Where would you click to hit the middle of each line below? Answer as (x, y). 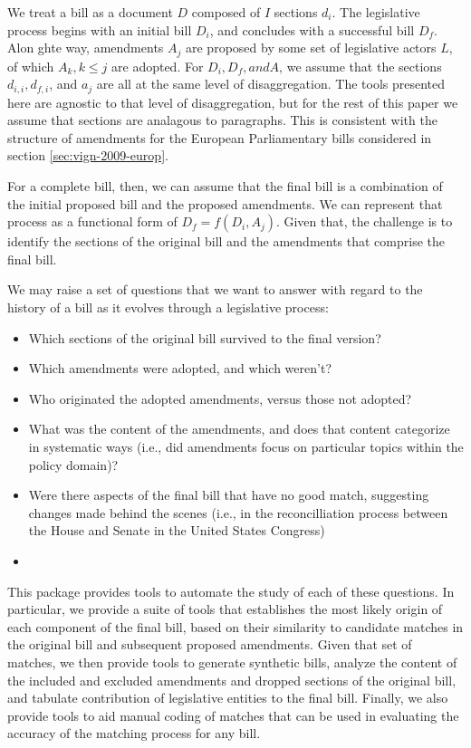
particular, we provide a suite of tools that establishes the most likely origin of (225, 609)
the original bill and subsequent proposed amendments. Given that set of (210, 644)
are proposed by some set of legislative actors (311, 48)
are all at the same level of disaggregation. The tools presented (271, 84)
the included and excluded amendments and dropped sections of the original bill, (232, 680)
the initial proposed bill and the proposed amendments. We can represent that (225, 203)
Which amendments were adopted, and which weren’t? (180, 368)
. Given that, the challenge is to (364, 221)
